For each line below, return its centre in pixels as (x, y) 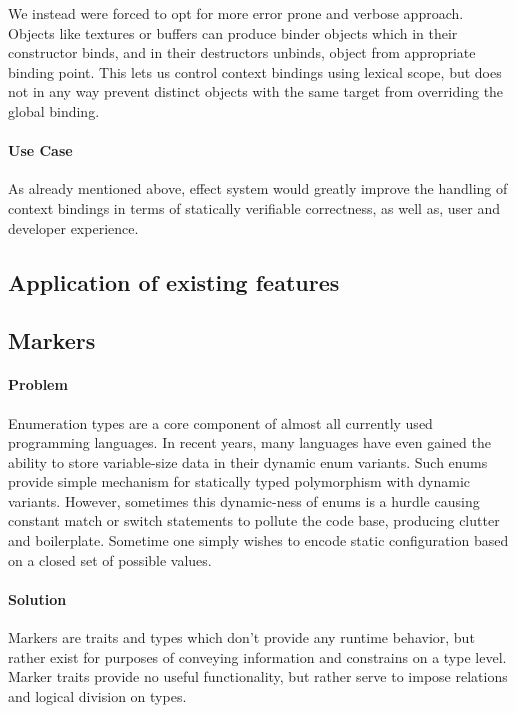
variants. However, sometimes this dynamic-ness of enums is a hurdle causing (244, 500)
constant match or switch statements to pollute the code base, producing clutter (254, 520)
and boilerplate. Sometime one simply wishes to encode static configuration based (258, 540)
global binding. (54, 110)
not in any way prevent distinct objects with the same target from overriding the (256, 91)
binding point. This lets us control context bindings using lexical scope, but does (255, 71)
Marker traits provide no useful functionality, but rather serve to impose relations (258, 676)
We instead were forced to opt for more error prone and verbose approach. (236, 13)
